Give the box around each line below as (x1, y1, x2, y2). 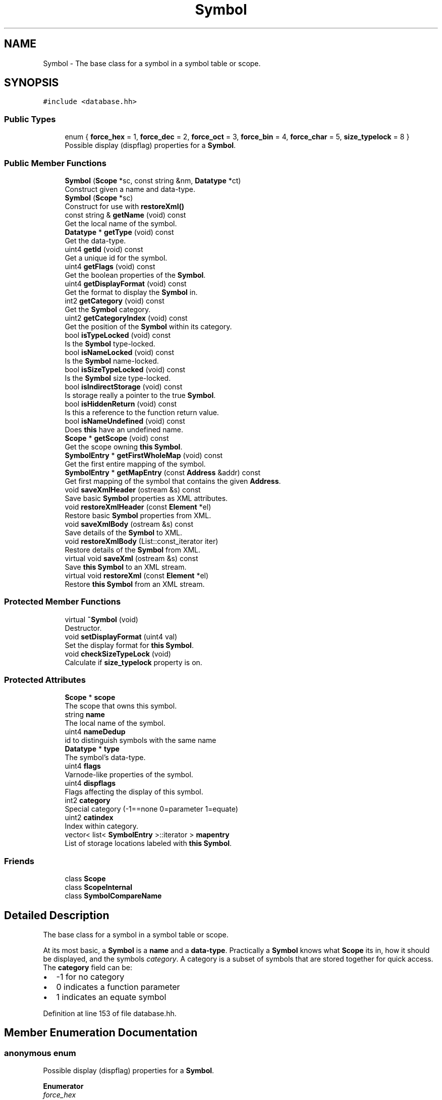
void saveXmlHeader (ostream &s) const (65, 485, 201, 494)
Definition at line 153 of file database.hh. (43, 1009, 177, 1018)
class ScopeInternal (65, 883, 132, 892)
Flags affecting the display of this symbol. (65, 787, 203, 796)
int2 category (65, 796, 111, 805)
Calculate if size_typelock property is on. (65, 658, 202, 667)
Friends (4, 856, 34, 866)
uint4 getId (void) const (65, 244, 143, 254)
